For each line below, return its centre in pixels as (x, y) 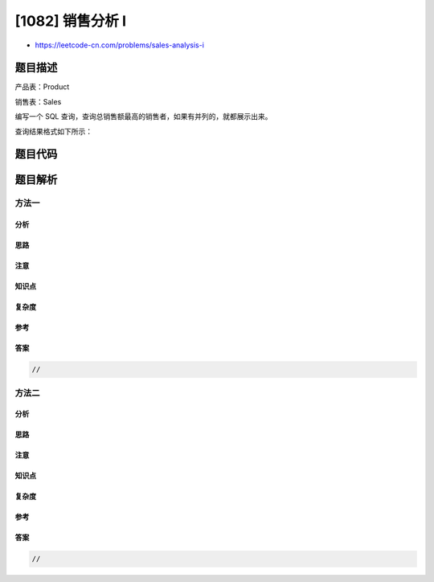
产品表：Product (42, 87)
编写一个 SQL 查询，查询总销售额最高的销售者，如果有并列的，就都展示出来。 (143, 117)
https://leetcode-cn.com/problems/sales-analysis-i (120, 45)
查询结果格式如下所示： (53, 131)
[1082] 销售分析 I (71, 21)
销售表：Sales (38, 101)
